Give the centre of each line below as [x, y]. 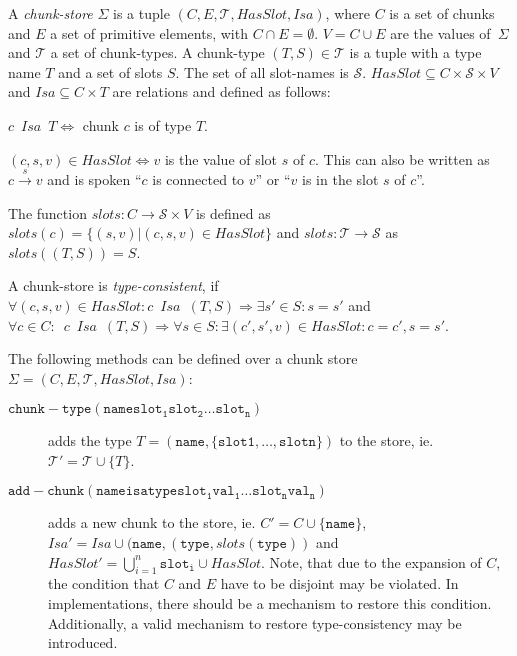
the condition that [104, 583]
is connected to [198, 178]
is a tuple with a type [415, 52]
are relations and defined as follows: [221, 91]
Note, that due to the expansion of [375, 561]
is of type [163, 124]
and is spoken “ [94, 178]
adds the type [90, 440]
